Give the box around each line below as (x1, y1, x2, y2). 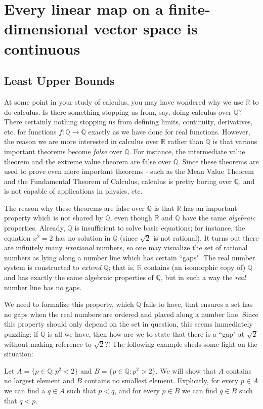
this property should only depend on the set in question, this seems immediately (4, 319, 253, 329)
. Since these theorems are (178, 156, 259, 166)
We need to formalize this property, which (4, 299, 134, 309)
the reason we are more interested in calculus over (4, 136, 159, 147)
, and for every (114, 385, 160, 395)
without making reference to (4, 338, 92, 349)
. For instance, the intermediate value (129, 146, 245, 156)
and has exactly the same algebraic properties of (4, 272, 154, 283)
